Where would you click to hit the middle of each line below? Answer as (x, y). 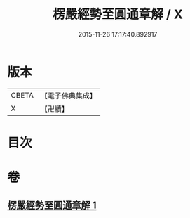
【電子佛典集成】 (68, 96)
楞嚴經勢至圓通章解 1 (52, 206)
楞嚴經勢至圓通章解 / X (118, 14)
